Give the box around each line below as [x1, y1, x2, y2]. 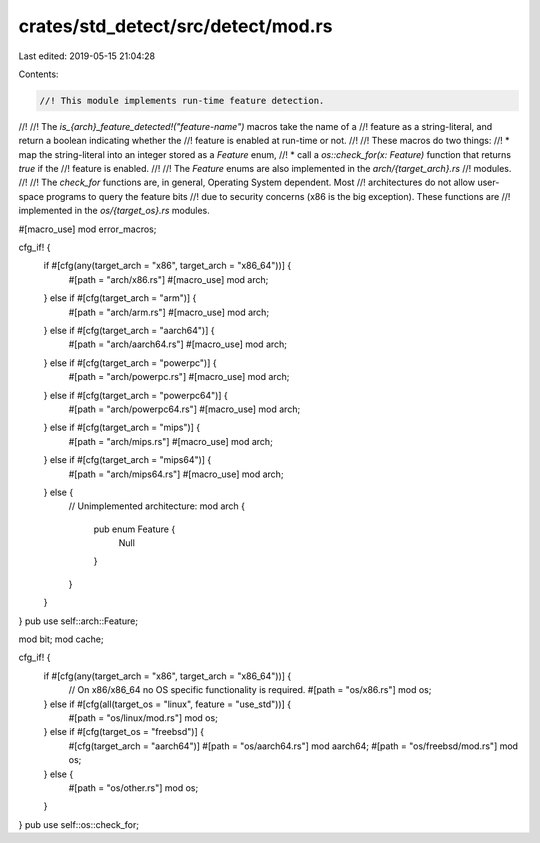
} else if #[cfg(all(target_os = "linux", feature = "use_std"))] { [43, 698, 292, 710]
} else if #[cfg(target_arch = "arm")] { [43, 292, 197, 304]
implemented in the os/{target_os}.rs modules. [18, 205, 210, 217]
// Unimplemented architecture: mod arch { [68, 500, 245, 512]
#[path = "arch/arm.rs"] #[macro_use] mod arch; [68, 306, 270, 318]
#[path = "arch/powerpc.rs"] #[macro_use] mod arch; [68, 371, 290, 383]
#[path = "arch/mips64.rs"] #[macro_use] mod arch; [68, 468, 284, 480]
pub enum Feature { [93, 523, 176, 535]
